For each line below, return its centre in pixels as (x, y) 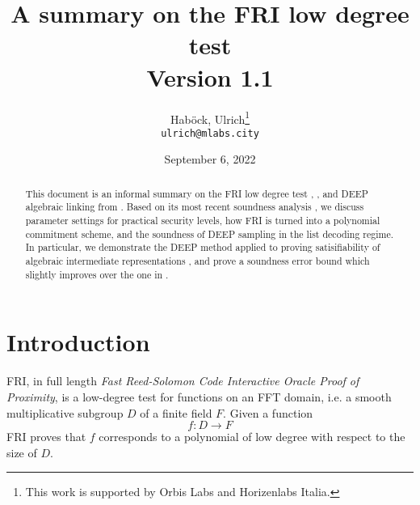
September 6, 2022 (210, 159)
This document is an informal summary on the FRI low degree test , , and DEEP (197, 193)
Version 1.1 (210, 76)
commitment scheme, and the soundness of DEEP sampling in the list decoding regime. (210, 233)
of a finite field (176, 412)
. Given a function (268, 412)
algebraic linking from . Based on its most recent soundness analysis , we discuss (195, 207)
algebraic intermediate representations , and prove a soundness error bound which (197, 261)
